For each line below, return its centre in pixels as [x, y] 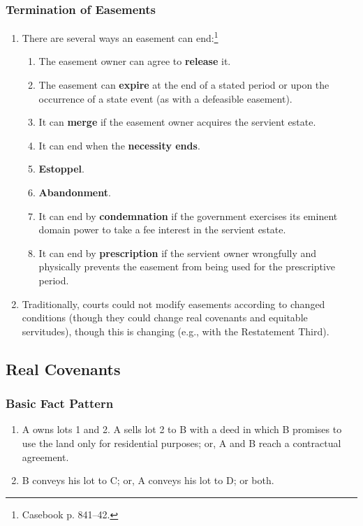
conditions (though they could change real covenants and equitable [165, 317]
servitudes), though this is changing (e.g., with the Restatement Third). [176, 331]
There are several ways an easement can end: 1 [120, 37]
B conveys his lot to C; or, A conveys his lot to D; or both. [148, 480]
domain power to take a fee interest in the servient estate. [162, 229]
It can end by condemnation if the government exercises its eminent [188, 215]
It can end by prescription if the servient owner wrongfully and [178, 253]
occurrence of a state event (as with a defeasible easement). [165, 98]
